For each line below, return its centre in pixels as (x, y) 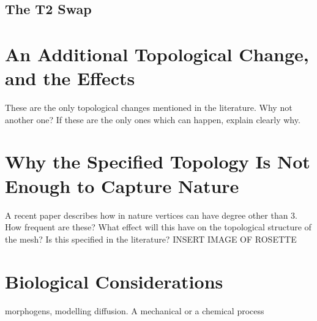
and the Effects (70, 78)
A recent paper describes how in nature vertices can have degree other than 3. (151, 215)
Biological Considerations (114, 281)
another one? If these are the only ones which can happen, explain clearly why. (153, 119)
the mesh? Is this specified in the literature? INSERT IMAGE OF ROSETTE (151, 239)
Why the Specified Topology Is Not (158, 161)
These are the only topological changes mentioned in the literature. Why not (149, 108)
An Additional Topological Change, (157, 54)
